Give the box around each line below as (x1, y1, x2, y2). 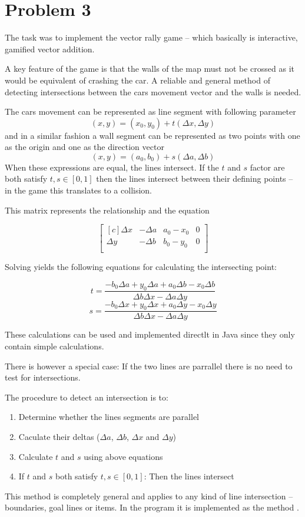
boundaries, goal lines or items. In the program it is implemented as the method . (5, 501, 299, 513)
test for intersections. (5, 371, 81, 383)
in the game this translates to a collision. (5, 184, 152, 196)
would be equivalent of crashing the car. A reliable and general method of (5, 74, 270, 86)
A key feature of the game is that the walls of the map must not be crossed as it (5, 62, 295, 75)
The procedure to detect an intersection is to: (5, 391, 168, 403)
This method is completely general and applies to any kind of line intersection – (5, 489, 293, 502)
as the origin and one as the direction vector (5, 141, 164, 153)
